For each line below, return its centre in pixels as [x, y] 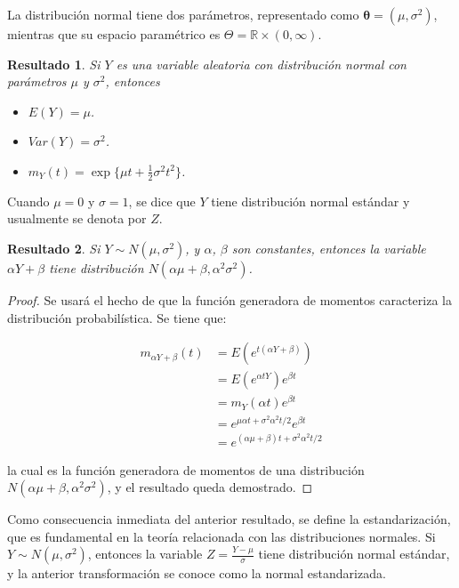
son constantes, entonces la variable [329, 248]
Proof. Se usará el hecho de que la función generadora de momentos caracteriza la [229, 299]
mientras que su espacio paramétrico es [114, 34]
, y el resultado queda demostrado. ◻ [210, 487]
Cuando [28, 201]
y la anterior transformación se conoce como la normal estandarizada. [197, 573]
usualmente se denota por [77, 218]
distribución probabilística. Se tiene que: [117, 317]
